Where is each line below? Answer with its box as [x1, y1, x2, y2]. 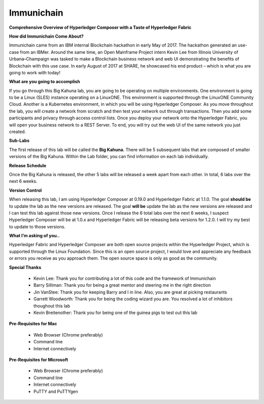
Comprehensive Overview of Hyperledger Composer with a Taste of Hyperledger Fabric [9, 24, 192, 30]
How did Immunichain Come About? [9, 33, 84, 39]
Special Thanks [9, 264, 42, 270]
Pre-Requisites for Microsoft [9, 357, 68, 362]
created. [9, 129, 26, 135]
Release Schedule [9, 162, 46, 168]
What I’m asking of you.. [9, 233, 60, 239]
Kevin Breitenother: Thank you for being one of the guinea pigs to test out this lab [33, 310, 198, 315]
